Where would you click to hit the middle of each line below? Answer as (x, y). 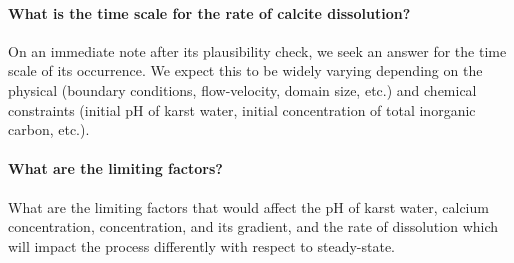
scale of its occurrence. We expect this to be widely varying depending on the (245, 70)
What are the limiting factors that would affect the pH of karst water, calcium (248, 206)
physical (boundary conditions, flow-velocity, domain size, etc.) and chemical (242, 89)
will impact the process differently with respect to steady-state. (202, 245)
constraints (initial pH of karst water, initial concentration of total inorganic (242, 109)
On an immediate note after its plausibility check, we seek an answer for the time (257, 50)
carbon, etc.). (49, 129)
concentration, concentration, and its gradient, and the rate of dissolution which (253, 226)
